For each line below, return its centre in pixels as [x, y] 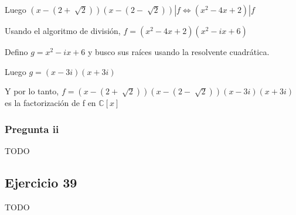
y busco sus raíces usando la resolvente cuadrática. [178, 52]
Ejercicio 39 [41, 182]
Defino [16, 52]
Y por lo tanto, [32, 91]
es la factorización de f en [50, 103]
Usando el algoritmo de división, [63, 30]
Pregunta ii [32, 129]
